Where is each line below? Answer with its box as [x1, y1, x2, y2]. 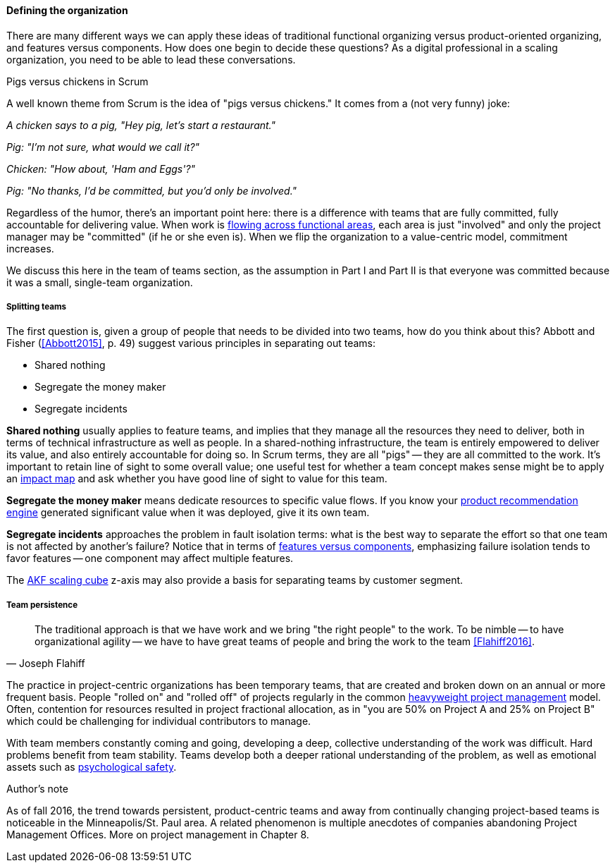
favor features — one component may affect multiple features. [6, 552, 294, 565]
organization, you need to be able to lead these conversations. [6, 53, 296, 66]
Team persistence [6, 599, 78, 610]
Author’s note [6, 783, 68, 795]
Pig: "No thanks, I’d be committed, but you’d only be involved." [6, 184, 297, 197]
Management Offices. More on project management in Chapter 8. [6, 829, 309, 841]
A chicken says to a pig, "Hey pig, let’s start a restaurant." [6, 118, 276, 131]
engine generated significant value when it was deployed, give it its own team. [6, 506, 370, 519]
